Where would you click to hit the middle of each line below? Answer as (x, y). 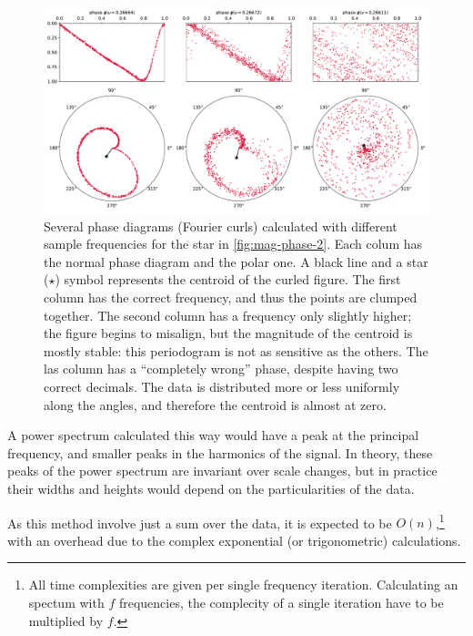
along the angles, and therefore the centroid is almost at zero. (215, 404)
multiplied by (66, 620)
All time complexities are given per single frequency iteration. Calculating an (243, 585)
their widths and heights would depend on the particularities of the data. (211, 488)
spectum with (66, 603)
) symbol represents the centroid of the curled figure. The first (228, 279)
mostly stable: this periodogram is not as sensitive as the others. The (236, 350)
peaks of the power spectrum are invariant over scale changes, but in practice (222, 471)
